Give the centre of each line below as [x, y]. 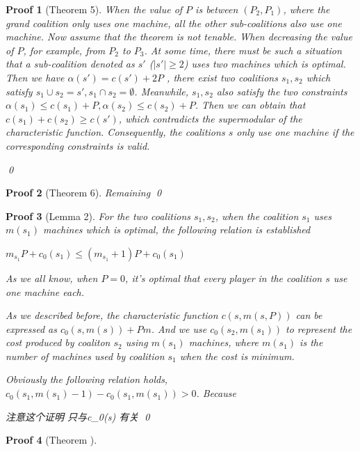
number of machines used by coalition [85, 356]
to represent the [319, 328]
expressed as [31, 328]
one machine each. [45, 291]
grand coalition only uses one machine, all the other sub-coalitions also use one [174, 23]
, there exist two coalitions [222, 77]
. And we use [179, 328]
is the [311, 342]
